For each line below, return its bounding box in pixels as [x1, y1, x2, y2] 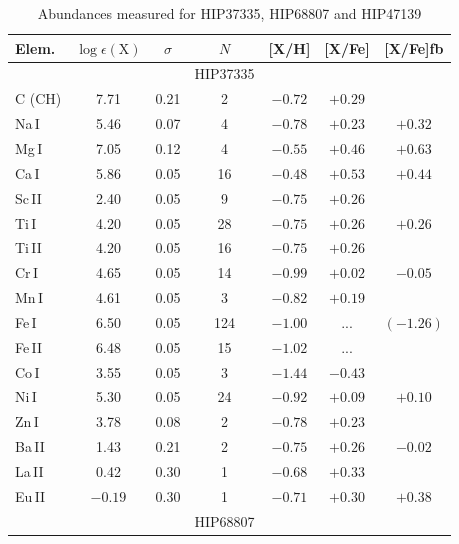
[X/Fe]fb [384, 37, 444, 58]
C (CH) [15, 88, 62, 109]
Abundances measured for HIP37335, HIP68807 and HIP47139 [37, 3, 422, 23]
